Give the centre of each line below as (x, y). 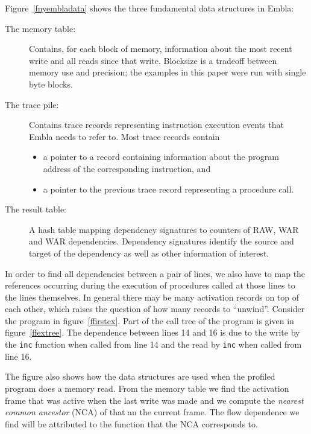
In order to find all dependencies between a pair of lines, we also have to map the (155, 273)
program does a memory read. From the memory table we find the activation (147, 388)
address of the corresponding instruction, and (127, 168)
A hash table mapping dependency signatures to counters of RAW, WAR (164, 229)
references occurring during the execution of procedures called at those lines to (150, 285)
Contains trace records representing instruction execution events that (156, 125)
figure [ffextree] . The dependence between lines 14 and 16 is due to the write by (152, 332)
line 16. (18, 356)
